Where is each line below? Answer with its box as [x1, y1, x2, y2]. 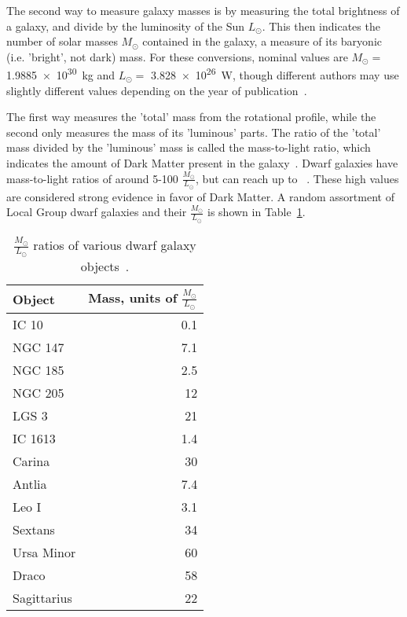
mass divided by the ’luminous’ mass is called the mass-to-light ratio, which [6, 139, 371, 156]
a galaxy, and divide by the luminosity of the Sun [6, 17, 245, 34]
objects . [80, 256, 130, 275]
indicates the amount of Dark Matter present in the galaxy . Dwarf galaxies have [6, 155, 398, 171]
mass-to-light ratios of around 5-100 [6, 170, 178, 186]
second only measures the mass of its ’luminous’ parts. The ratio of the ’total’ [6, 123, 381, 140]
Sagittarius [13, 589, 72, 608]
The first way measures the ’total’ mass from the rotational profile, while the [6, 108, 376, 125]
